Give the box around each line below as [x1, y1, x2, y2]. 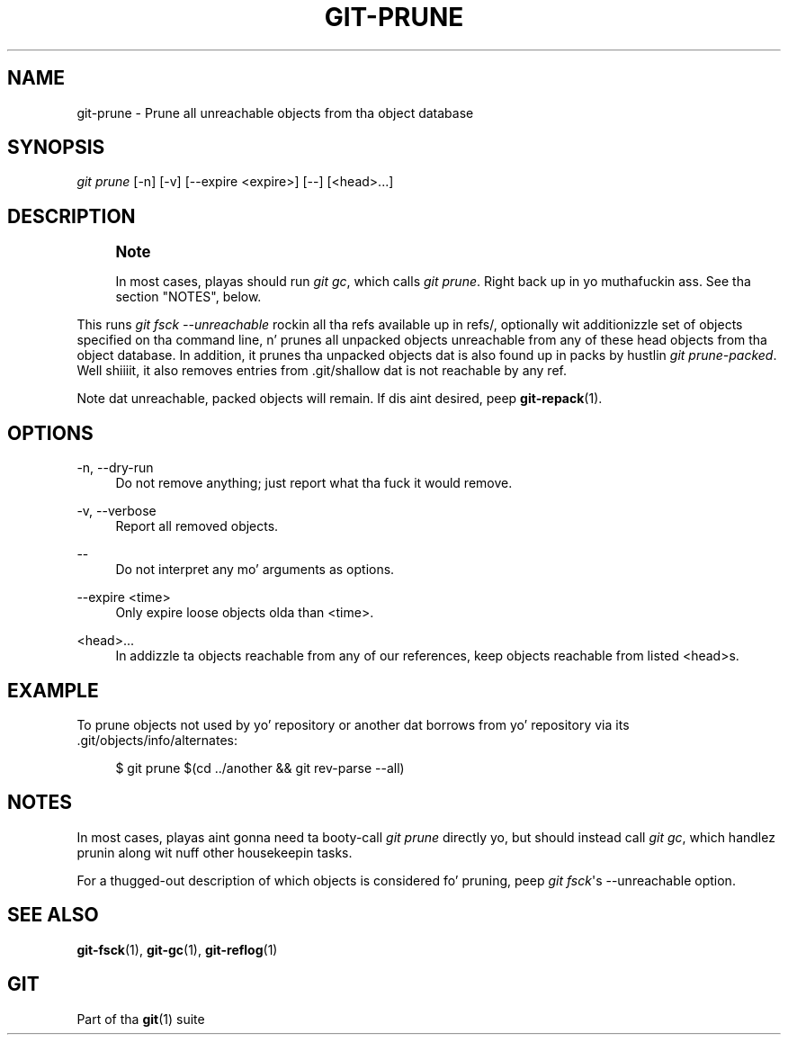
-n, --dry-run [76, 460, 154, 476]
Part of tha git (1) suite [76, 1011, 205, 1027]
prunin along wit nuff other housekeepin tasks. [76, 844, 353, 860]
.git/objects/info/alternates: [76, 732, 238, 748]
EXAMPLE [7, 678, 99, 702]
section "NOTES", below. [115, 289, 262, 305]
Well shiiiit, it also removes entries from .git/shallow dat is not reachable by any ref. [76, 363, 567, 379]
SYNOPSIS [7, 136, 105, 159]
